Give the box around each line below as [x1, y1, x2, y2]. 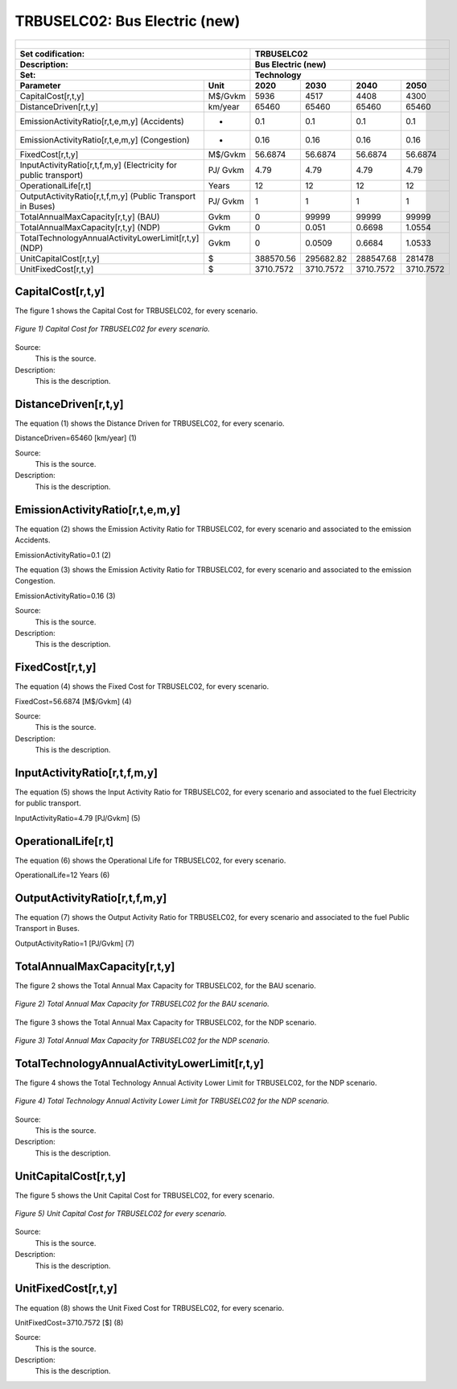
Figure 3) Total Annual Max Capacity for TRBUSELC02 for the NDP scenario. [14, 1035, 270, 1045]
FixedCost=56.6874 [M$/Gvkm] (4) [14, 696, 132, 706]
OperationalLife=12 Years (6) [14, 870, 110, 880]
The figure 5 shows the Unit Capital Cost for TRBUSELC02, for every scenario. [14, 1190, 275, 1200]
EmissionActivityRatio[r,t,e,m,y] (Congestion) [19, 134, 191, 145]
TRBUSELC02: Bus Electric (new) [14, 12, 241, 30]
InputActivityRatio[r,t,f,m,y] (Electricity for [19, 159, 177, 171]
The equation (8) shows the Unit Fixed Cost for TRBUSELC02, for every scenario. [14, 1303, 285, 1313]
